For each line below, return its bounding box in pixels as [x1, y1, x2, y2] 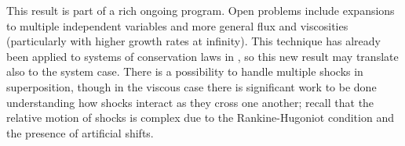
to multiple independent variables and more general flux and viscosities [6, 17, 348, 34]
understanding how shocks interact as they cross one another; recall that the [6, 94, 374, 110]
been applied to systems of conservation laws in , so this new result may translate [6, 48, 399, 64]
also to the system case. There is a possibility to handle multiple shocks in [6, 63, 363, 80]
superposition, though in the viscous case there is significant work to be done [6, 78, 377, 94]
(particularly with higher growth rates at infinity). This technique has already [6, 33, 381, 49]
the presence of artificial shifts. [6, 124, 154, 141]
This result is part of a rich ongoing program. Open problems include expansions [6, 2, 395, 18]
